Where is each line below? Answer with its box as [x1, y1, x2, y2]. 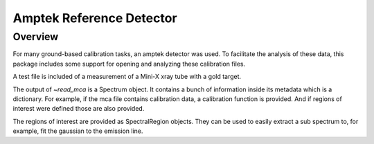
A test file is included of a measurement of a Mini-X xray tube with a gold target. [12, 73, 242, 81]
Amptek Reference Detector [12, 10, 177, 26]
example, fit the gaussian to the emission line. [12, 127, 143, 135]
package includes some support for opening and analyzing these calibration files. [12, 60, 246, 68]
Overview [12, 30, 59, 43]
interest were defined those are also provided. [12, 105, 145, 113]
